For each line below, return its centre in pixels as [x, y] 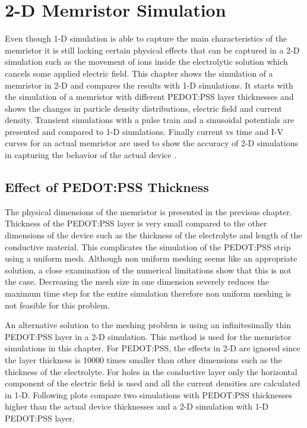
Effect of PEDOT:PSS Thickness [107, 187]
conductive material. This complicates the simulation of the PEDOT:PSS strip [148, 246]
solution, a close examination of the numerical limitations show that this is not [148, 270]
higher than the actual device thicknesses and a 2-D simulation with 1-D [137, 406]
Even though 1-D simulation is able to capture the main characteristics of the [146, 38]
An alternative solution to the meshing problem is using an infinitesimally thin [148, 325]
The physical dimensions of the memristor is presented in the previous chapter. [148, 211]
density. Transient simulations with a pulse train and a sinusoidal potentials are [150, 120]
